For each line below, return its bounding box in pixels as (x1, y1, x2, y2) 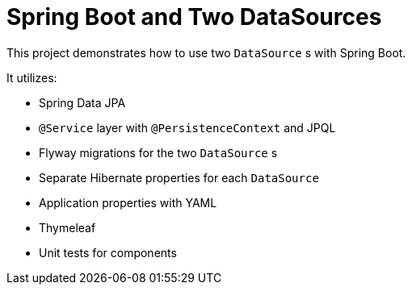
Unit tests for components (39, 245, 177, 260)
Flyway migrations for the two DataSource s (39, 145, 278, 160)
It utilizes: (6, 70, 57, 85)
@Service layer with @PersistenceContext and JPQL (39, 120, 336, 135)
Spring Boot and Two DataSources (6, 3, 382, 31)
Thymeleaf (39, 220, 96, 235)
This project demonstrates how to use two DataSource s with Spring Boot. (6, 45, 406, 60)
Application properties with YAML (39, 195, 217, 210)
